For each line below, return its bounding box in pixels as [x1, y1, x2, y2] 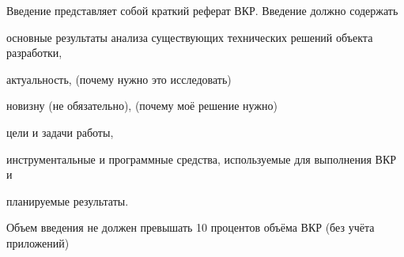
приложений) [6, 234, 70, 251]
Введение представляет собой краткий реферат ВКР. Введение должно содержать [6, 2, 398, 18]
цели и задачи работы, [6, 123, 114, 140]
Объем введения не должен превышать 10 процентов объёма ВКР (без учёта [6, 219, 375, 236]
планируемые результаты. [6, 192, 129, 209]
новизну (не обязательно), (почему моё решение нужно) [6, 97, 278, 114]
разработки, [6, 44, 62, 61]
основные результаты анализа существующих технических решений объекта [6, 28, 373, 45]
